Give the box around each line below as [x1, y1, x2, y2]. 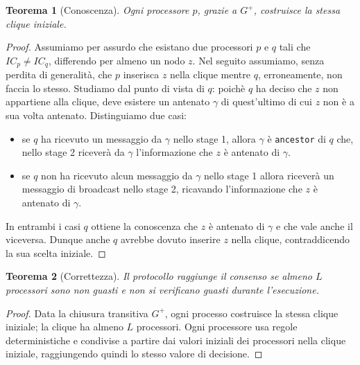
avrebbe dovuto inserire [120, 232, 221, 247]
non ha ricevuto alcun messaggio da [41, 168, 193, 182]
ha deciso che [255, 80, 312, 95]
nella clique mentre [170, 67, 250, 82]
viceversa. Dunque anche [6, 232, 110, 247]
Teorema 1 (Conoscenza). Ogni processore [6, 3, 189, 17]
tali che [279, 39, 311, 54]
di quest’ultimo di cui [221, 94, 312, 109]
